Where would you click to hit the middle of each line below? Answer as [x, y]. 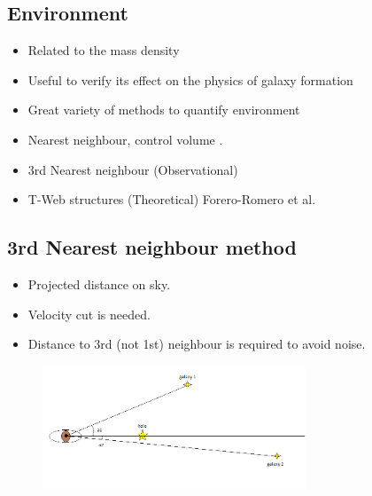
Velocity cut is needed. [89, 314]
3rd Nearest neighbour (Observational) [133, 169]
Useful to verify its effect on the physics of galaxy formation [190, 79]
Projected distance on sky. [99, 283]
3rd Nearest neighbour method [152, 247]
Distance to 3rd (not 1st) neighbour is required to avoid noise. [197, 344]
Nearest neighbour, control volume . [125, 139]
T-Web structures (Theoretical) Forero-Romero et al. [172, 199]
